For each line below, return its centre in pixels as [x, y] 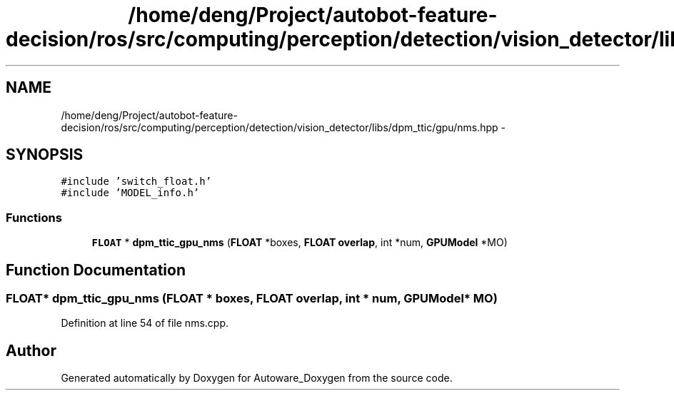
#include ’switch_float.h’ [136, 182]
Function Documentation [96, 270]
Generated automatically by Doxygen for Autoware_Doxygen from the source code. [257, 378]
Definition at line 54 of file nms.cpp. [145, 323]
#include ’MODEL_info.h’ [130, 193]
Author [31, 350]
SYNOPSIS [45, 155]
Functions [34, 217]
